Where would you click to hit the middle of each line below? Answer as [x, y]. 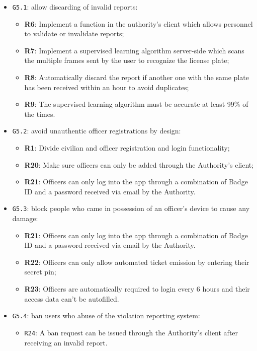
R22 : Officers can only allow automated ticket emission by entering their [137, 262]
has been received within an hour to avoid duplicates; [107, 87]
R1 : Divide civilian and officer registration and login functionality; [127, 148]
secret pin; [40, 272]
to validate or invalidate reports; [74, 33]
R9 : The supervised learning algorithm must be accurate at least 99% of [136, 104]
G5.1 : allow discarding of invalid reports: [75, 7]
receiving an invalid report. [66, 342]
